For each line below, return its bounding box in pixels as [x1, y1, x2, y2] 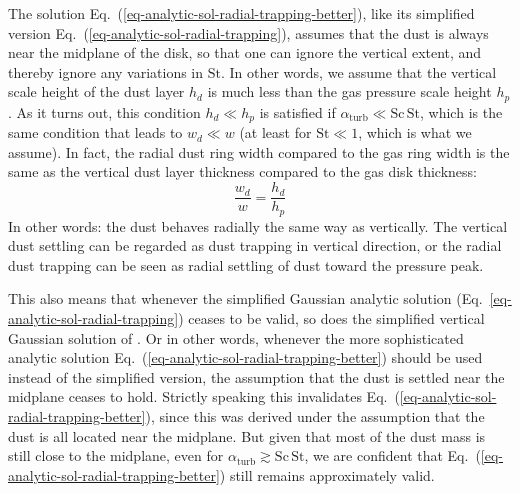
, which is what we [358, 122, 472, 143]
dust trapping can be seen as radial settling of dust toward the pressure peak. [8, 254, 484, 275]
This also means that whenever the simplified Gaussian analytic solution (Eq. [8, 288, 483, 309]
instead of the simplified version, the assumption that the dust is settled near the [8, 366, 505, 387]
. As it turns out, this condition [8, 101, 201, 122]
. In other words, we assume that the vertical [220, 61, 497, 82]
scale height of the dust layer [8, 81, 185, 102]
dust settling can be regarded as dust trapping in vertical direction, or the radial [8, 235, 502, 256]
